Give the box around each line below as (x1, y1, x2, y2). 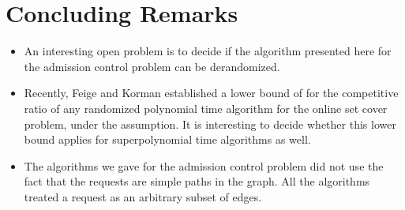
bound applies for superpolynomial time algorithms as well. (24, 131, 311, 148)
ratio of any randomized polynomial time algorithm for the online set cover (24, 99, 388, 116)
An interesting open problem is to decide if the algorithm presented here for (24, 43, 392, 59)
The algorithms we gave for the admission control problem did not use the (24, 157, 384, 174)
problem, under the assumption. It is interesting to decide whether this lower (24, 115, 396, 132)
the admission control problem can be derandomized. (24, 58, 280, 74)
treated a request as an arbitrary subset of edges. (24, 188, 262, 204)
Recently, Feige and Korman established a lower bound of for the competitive (24, 84, 399, 101)
